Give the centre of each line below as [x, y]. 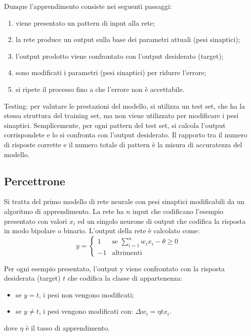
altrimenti [127, 253]
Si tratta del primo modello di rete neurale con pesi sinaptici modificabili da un [124, 201]
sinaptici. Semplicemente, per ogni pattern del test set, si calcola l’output [115, 125]
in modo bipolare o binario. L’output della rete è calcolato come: [102, 231]
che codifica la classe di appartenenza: [125, 278]
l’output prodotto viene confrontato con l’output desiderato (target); [120, 56]
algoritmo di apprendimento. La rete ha [64, 211]
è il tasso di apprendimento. [68, 328]
